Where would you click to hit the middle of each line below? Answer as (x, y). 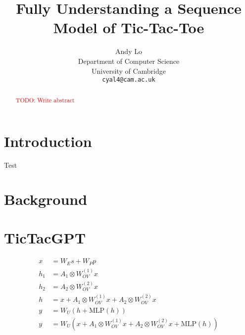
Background (46, 199)
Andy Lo (129, 51)
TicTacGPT (45, 238)
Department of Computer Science (129, 61)
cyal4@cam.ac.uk (129, 80)
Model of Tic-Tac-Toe (129, 27)
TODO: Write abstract (45, 100)
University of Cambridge (129, 71)
